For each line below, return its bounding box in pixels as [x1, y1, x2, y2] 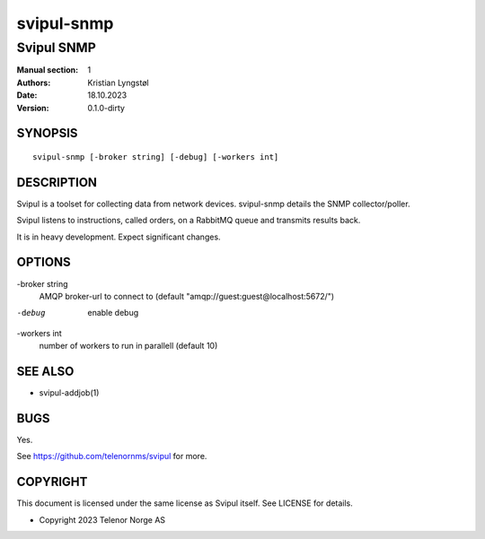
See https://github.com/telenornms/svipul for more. [16, 451, 207, 462]
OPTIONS [16, 255, 71, 270]
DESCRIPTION [16, 175, 98, 190]
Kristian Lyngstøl [87, 77, 149, 88]
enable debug [87, 308, 139, 318]
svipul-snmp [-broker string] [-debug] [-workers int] [32, 152, 279, 161]
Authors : [16, 77, 51, 88]
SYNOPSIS [16, 126, 78, 141]
